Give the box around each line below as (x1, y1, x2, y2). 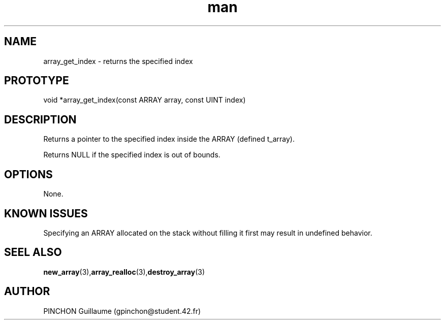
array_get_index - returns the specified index (43, 56, 193, 66)
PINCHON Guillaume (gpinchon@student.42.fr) (43, 306, 201, 315)
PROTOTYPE (4, 74, 69, 87)
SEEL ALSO (4, 246, 62, 259)
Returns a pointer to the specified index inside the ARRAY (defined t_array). (43, 135, 295, 144)
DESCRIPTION (4, 113, 77, 126)
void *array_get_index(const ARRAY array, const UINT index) (43, 95, 246, 105)
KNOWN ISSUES (4, 207, 88, 220)
